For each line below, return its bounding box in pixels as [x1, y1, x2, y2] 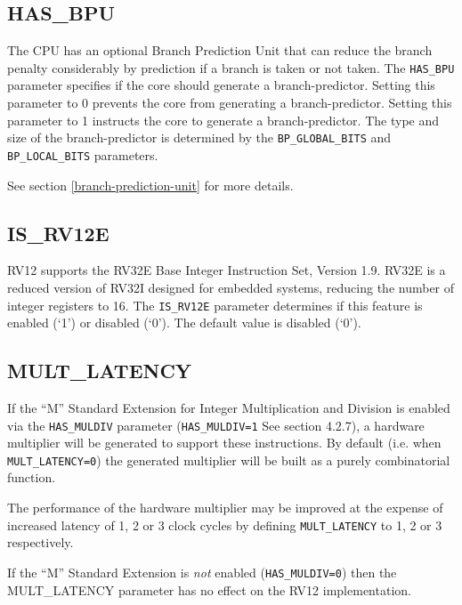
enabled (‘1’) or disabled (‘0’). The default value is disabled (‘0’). [7, 313, 361, 332]
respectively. [7, 533, 74, 552]
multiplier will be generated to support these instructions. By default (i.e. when [7, 433, 442, 452]
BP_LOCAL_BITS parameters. [7, 145, 158, 164]
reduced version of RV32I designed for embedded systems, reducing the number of [7, 278, 455, 296]
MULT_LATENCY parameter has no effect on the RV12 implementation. [7, 580, 411, 599]
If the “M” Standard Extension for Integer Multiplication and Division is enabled [7, 398, 450, 416]
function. [7, 468, 56, 487]
